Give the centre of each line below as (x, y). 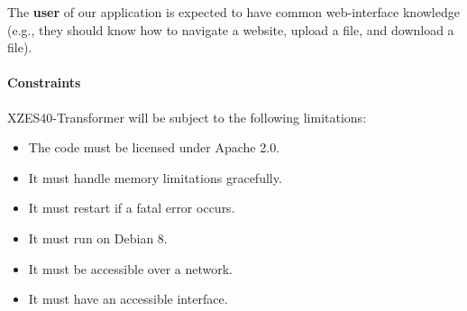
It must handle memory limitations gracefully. (155, 177)
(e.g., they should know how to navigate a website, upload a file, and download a (231, 29)
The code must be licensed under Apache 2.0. (154, 147)
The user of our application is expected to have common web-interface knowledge (233, 12)
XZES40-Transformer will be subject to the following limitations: (187, 117)
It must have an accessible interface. (128, 299)
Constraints (44, 82)
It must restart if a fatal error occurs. (132, 208)
